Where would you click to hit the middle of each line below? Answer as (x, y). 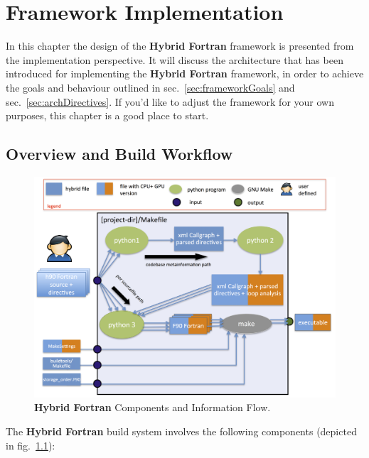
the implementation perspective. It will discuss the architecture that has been (175, 59)
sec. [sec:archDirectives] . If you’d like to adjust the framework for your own (170, 101)
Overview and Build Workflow (119, 154)
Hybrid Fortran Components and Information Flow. (153, 407)
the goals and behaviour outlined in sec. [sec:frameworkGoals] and (150, 87)
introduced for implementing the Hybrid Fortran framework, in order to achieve (185, 73)
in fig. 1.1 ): (31, 445)
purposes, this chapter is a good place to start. (107, 115)
